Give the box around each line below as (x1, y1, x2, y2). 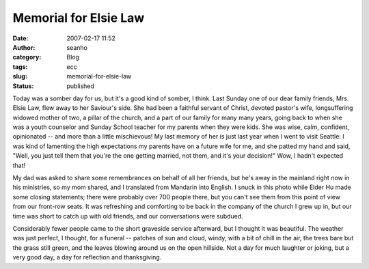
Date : (12, 34, 29, 42)
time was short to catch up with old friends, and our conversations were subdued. (12, 212, 244, 220)
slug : (12, 72, 27, 81)
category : (12, 53, 42, 61)
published (66, 82, 95, 90)
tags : (12, 62, 28, 71)
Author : (12, 43, 36, 51)
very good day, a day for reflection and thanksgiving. (12, 253, 162, 261)
